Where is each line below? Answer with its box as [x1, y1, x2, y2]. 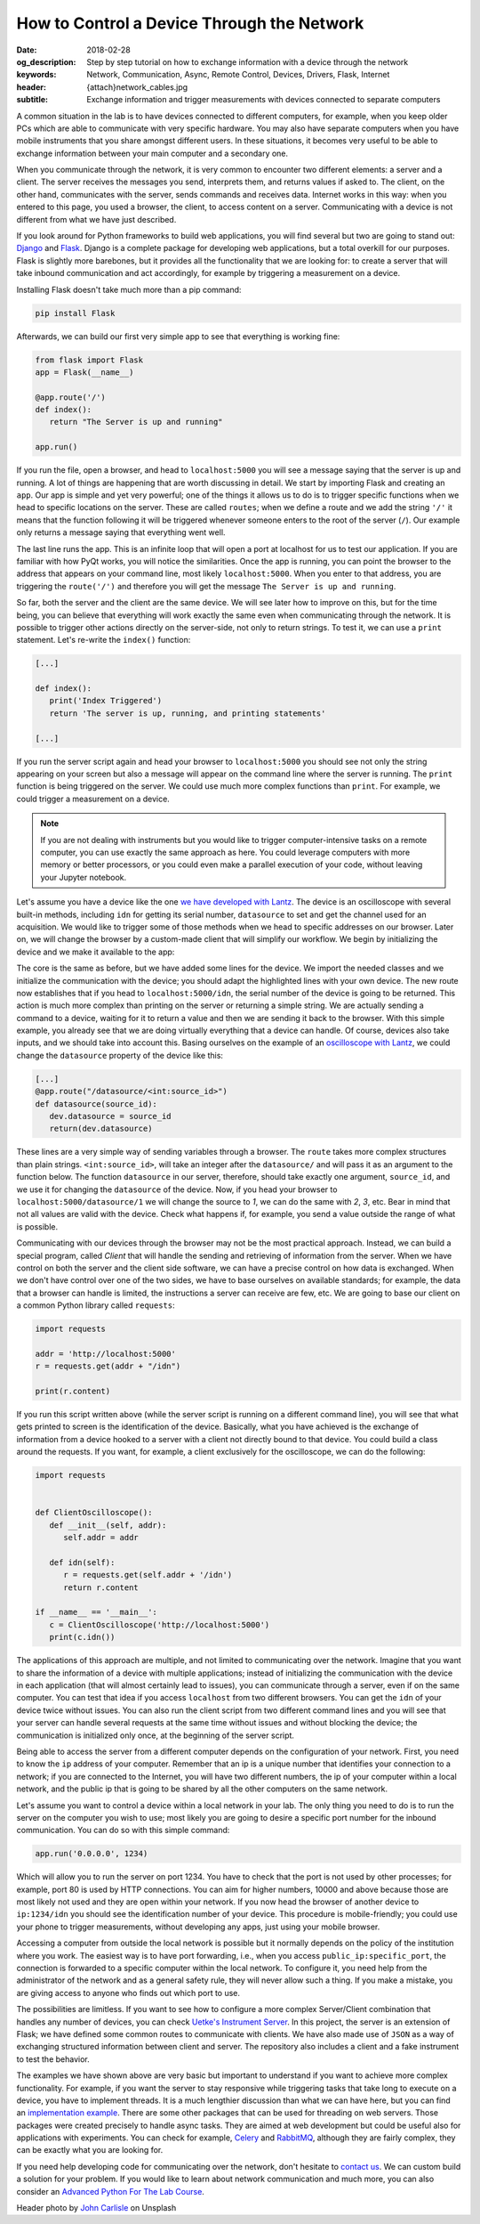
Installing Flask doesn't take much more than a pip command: [16, 284, 242, 295]
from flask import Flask [35, 354, 144, 365]
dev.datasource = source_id [49, 1111, 172, 1121]
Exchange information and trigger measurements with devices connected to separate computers [86, 94, 441, 105]
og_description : [16, 56, 76, 67]
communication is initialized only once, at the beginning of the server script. [16, 1730, 295, 1741]
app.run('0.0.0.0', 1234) [35, 1848, 148, 1859]
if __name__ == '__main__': [35, 1607, 157, 1618]
